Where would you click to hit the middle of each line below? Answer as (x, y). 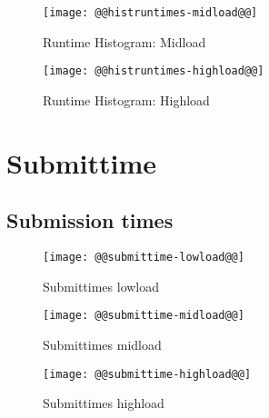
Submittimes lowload (101, 286)
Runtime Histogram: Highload (126, 100)
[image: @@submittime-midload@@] (144, 316)
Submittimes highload (104, 403)
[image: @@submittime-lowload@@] (144, 258)
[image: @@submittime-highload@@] (147, 374)
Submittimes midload (102, 344)
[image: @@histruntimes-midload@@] (150, 13)
